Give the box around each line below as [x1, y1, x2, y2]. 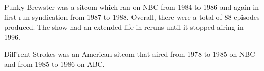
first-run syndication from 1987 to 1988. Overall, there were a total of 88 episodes [4, 11, 260, 22]
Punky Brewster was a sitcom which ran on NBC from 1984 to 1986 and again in [4, 2, 259, 12]
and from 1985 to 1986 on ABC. [4, 58, 105, 69]
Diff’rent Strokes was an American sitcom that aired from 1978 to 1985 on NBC [4, 49, 255, 59]
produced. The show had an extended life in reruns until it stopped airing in [4, 21, 244, 32]
